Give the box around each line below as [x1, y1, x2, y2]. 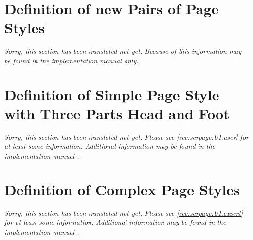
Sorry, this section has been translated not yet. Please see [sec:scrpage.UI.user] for [4, 131, 249, 141]
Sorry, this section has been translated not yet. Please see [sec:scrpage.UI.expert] [4, 207, 243, 218]
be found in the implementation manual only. [4, 55, 139, 65]
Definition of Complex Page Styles [4, 179, 240, 199]
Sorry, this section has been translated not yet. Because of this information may [4, 46, 242, 56]
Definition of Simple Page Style [4, 84, 219, 104]
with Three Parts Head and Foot [4, 103, 230, 123]
